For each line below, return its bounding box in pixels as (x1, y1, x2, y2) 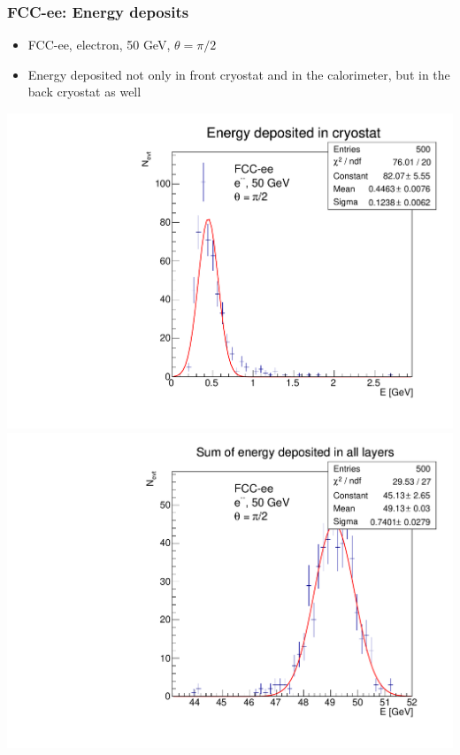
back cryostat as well (27, 82, 142, 101)
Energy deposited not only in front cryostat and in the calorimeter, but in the (27, 65, 450, 83)
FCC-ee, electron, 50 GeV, (27, 35, 171, 54)
